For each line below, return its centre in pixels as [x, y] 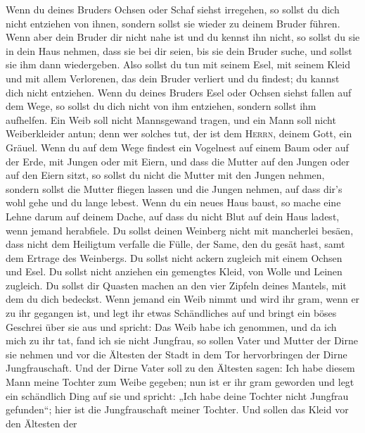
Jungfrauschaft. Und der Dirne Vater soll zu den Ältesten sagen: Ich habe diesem [180, 368]
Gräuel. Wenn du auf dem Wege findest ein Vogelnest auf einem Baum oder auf [177, 147]
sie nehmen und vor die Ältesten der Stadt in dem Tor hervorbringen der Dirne [177, 354]
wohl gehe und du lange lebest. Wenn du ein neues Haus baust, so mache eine [173, 202]
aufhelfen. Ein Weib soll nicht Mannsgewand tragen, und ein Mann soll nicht [171, 119]
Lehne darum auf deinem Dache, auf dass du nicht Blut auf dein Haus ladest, [173, 216]
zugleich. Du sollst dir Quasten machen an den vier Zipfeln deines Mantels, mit [176, 285]
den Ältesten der [41, 423]
